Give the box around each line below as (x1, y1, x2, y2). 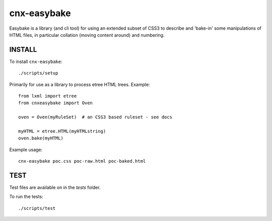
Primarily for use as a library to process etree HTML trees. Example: (9, 81, 151, 88)
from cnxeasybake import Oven (18, 100, 93, 106)
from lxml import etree (18, 93, 77, 99)
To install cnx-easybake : (9, 58, 62, 64)
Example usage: (9, 146, 43, 153)
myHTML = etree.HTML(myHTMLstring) (18, 128, 106, 134)
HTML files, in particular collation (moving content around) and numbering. (9, 32, 165, 38)
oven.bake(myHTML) (18, 135, 64, 141)
